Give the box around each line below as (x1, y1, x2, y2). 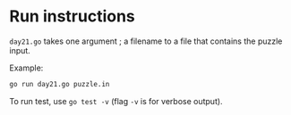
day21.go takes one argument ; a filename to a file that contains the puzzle (9, 36, 283, 46)
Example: (9, 62, 44, 73)
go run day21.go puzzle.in (9, 79, 110, 88)
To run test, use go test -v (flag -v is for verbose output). (9, 95, 223, 106)
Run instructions (9, 6, 136, 27)
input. (9, 45, 31, 55)
